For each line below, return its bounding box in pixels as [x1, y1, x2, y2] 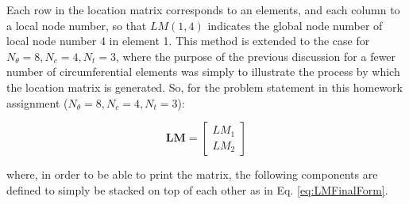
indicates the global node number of [207, 17, 383, 33]
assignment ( [6, 94, 68, 111]
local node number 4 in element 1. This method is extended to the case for [6, 32, 370, 49]
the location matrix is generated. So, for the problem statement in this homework [6, 78, 403, 95]
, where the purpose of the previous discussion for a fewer [115, 47, 396, 64]
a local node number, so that [6, 17, 147, 33]
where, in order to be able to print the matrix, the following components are [6, 166, 378, 183]
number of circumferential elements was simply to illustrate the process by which [6, 63, 400, 80]
